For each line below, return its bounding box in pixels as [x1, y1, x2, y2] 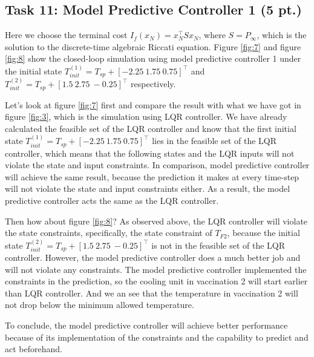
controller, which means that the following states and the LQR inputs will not [5, 146, 295, 159]
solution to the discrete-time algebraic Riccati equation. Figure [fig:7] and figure [5, 40, 301, 53]
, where [198, 28, 226, 41]
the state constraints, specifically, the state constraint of [5, 226, 212, 239]
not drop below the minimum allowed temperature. [5, 298, 194, 311]
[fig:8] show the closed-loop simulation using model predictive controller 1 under [5, 52, 301, 65]
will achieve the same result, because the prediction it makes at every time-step [5, 170, 299, 183]
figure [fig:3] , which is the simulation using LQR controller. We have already [5, 110, 287, 123]
